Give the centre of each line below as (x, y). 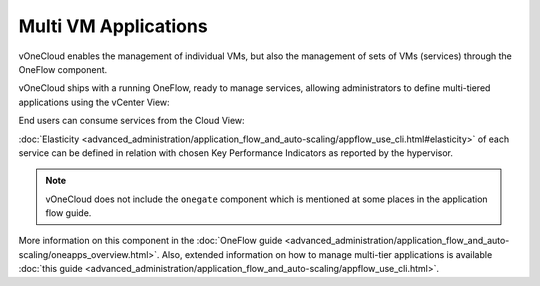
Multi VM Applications (113, 26)
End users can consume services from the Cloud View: (131, 121)
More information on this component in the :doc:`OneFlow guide (150, 241)
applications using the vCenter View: (94, 102)
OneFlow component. (63, 69)
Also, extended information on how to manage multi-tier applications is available (327, 254)
